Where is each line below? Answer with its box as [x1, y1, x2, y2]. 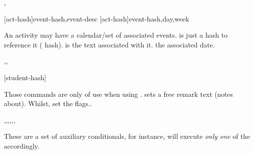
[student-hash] [4, 72, 47, 82]
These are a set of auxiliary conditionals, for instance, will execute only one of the [4, 131, 250, 141]
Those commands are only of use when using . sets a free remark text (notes [4, 88, 233, 99]
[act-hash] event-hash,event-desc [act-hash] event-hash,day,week [4, 13, 189, 23]
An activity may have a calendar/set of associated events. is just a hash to [4, 30, 228, 40]
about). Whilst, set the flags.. [4, 98, 92, 109]
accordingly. [4, 140, 40, 151]
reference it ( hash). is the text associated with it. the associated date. [4, 39, 215, 49]
